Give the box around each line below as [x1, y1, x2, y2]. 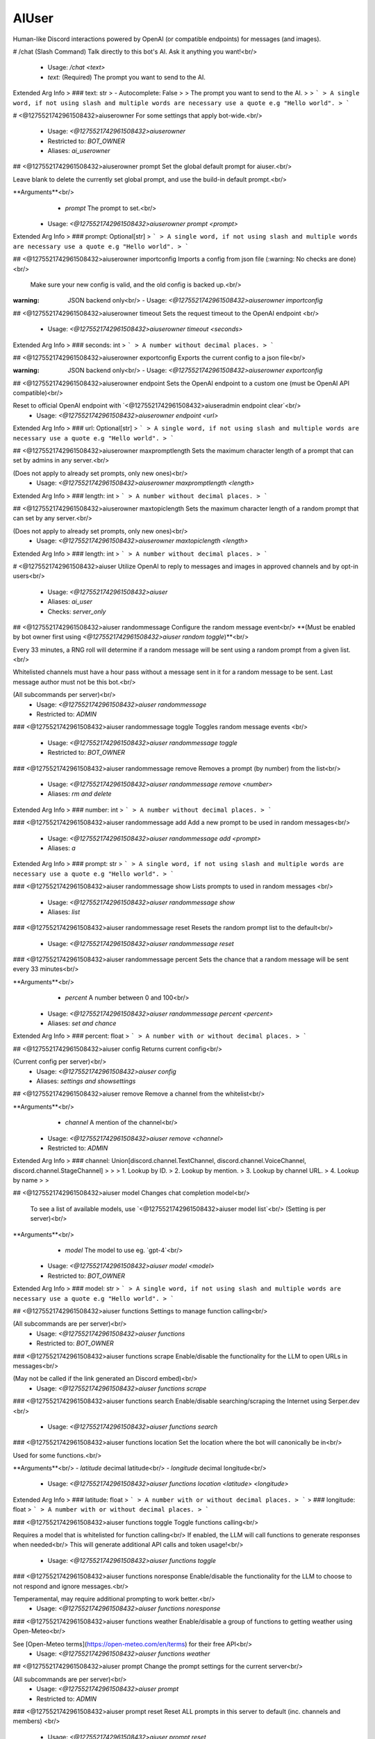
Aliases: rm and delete [47, 790, 112, 798]
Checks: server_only [47, 607, 106, 616]
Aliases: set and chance [47, 1019, 117, 1027]
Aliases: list [47, 908, 80, 916]
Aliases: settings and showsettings [36, 1077, 136, 1085]
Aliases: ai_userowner [47, 147, 110, 155]
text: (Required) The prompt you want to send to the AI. [47, 73, 206, 81]
